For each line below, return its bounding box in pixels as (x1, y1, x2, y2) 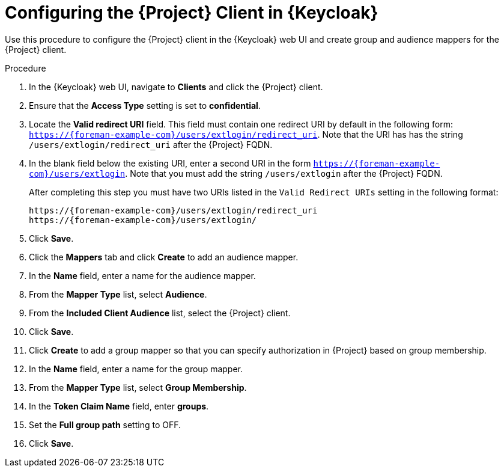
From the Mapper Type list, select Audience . (29, 289, 207, 299)
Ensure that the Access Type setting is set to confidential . (29, 100, 261, 111)
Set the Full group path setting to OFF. (29, 419, 181, 430)
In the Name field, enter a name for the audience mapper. (29, 270, 256, 281)
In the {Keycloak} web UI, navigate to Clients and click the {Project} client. (29, 81, 323, 92)
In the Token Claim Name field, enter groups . (29, 400, 209, 411)
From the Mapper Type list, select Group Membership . (29, 382, 247, 393)
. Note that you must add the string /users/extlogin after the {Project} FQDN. (125, 168, 443, 179)
